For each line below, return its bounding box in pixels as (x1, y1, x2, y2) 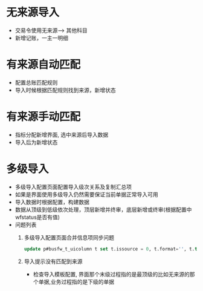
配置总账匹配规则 (14, 79, 58, 86)
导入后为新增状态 (14, 139, 58, 146)
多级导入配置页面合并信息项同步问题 (24, 234, 115, 241)
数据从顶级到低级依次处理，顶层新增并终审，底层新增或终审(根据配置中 (14, 206, 192, 213)
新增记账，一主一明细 (14, 34, 68, 41)
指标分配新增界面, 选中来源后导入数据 (14, 131, 109, 138)
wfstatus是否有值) (14, 213, 60, 221)
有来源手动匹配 (6, 110, 81, 124)
